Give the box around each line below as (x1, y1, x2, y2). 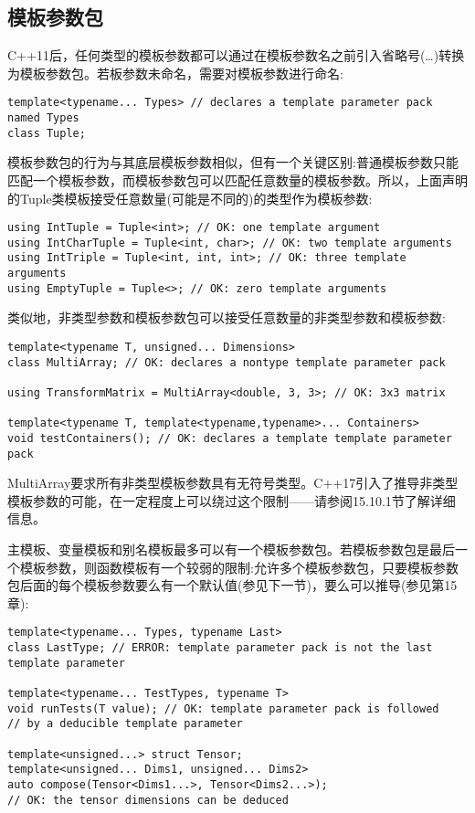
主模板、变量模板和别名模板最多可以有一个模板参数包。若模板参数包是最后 (7, 540, 455, 559)
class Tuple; (7, 126, 86, 140)
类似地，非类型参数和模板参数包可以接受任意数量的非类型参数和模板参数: (7, 308, 446, 327)
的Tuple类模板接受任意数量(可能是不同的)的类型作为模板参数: (7, 188, 373, 207)
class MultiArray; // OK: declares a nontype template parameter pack (7, 355, 446, 369)
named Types (7, 111, 79, 125)
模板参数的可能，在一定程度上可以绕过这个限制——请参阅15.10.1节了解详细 (7, 491, 456, 510)
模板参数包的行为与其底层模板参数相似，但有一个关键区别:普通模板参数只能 (7, 153, 459, 172)
